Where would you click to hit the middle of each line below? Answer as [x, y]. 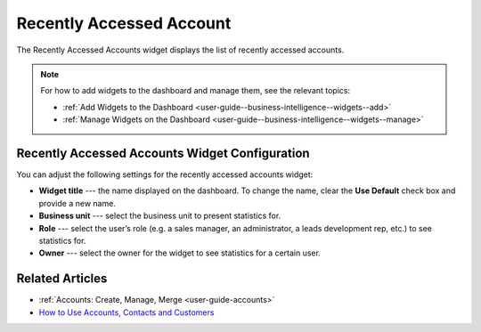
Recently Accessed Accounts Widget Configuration [163, 153]
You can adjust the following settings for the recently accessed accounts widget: [165, 174]
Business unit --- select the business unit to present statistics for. [160, 216]
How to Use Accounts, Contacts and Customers [126, 312]
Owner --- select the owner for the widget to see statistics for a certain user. [179, 253]
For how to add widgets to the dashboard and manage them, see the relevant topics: [196, 91]
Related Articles [62, 279]
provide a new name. [77, 203]
